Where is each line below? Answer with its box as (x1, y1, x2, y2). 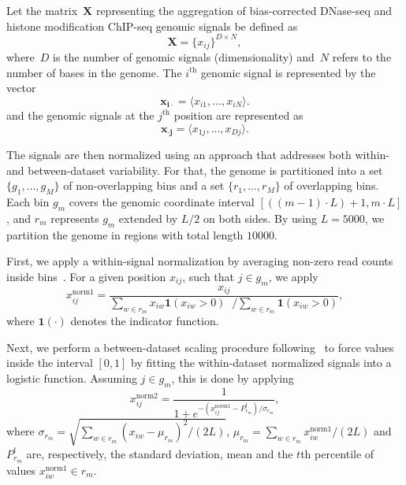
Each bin (6, 193, 50, 209)
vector (6, 80, 36, 96)
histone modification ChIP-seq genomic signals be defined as (6, 17, 298, 34)
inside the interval (6, 354, 93, 371)
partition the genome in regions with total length (6, 226, 244, 242)
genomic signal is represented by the (200, 64, 376, 80)
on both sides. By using (203, 209, 317, 226)
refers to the (332, 49, 392, 65)
